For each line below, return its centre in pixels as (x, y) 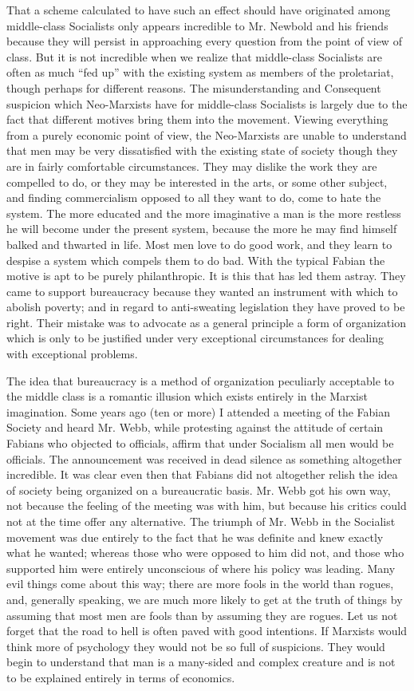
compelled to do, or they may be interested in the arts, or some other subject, (197, 182)
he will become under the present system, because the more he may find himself (202, 229)
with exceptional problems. (72, 354)
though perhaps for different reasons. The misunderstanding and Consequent (194, 87)
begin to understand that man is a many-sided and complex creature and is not (201, 662)
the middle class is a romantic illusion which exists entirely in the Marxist (187, 396)
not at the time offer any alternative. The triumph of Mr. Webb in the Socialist (201, 521)
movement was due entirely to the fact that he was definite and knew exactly (195, 537)
